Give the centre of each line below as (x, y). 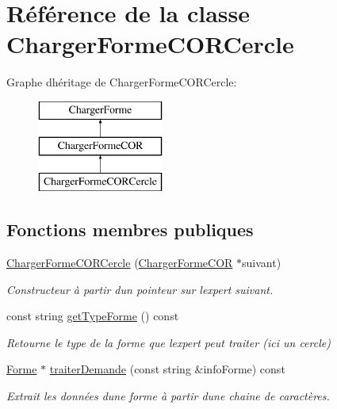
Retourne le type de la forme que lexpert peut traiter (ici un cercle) (168, 342)
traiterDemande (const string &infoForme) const (167, 369)
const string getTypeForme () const (93, 316)
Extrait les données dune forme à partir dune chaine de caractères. (168, 396)
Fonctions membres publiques (130, 229)
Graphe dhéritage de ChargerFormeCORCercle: (122, 82)
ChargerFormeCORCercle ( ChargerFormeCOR (120, 263)
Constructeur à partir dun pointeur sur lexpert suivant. (140, 289)
